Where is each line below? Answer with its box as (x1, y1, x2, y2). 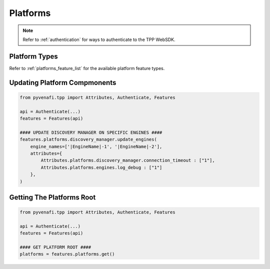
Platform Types (9, 52, 58, 60)
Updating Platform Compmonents (9, 78, 116, 87)
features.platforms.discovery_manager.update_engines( (19, 136, 157, 142)
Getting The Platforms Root (9, 193, 96, 201)
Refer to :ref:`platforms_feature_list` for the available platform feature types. (9, 65, 165, 71)
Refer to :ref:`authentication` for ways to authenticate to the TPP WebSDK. (22, 36, 175, 42)
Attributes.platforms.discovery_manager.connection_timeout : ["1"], (40, 157, 215, 163)
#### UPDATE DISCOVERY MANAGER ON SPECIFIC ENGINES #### (19, 129, 162, 135)
